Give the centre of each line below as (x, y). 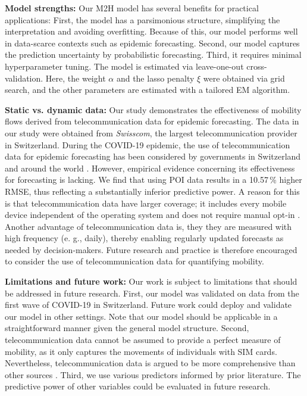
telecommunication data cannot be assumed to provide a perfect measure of (143, 340)
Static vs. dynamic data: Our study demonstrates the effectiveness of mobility (153, 109)
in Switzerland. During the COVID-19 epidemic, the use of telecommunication (148, 144)
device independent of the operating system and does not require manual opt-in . (153, 215)
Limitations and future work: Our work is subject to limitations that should (151, 281)
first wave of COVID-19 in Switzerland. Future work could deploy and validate (148, 305)
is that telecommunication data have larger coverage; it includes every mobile (146, 203)
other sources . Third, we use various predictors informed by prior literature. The (153, 374)
